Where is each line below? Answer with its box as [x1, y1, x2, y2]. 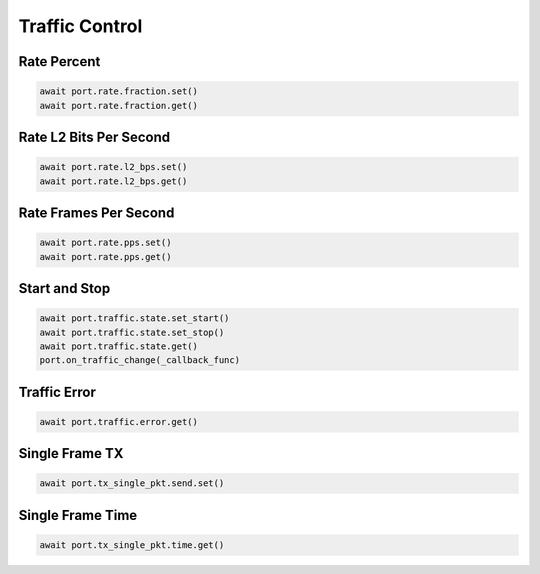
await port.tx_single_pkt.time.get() [39, 540, 225, 551]
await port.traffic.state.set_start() [39, 313, 230, 324]
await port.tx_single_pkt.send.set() [39, 478, 225, 489]
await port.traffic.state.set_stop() [39, 326, 225, 338]
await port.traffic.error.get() [39, 416, 199, 427]
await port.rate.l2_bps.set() [39, 161, 188, 173]
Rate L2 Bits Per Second [18, 128, 171, 145]
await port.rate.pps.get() [39, 251, 172, 262]
